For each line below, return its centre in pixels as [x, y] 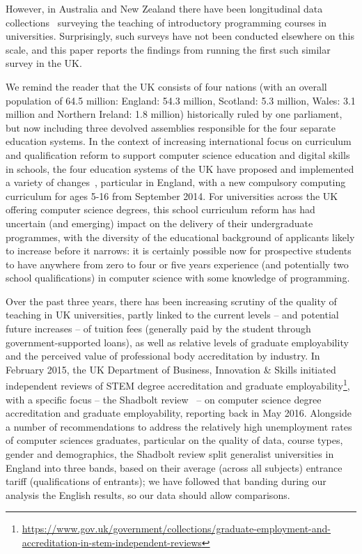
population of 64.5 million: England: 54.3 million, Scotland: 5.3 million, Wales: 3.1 [181, 100]
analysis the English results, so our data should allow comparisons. [148, 494]
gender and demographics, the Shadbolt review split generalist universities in [170, 454]
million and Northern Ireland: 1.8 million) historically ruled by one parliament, [174, 114]
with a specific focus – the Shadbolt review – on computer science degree [164, 399]
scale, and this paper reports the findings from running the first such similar [168, 49]
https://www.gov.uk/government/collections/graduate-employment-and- [176, 529]
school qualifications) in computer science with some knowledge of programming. [178, 278]
